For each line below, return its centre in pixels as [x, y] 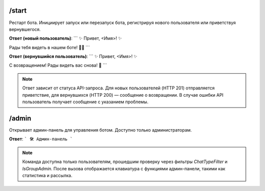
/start [18, 11]
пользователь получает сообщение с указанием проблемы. [85, 102]
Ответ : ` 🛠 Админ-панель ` [41, 139]
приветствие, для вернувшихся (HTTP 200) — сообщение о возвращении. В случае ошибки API [123, 95]
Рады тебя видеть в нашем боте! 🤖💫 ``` [50, 47]
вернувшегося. [25, 29]
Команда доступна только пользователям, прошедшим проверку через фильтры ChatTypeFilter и [125, 162]
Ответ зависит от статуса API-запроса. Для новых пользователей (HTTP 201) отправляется [119, 88]
